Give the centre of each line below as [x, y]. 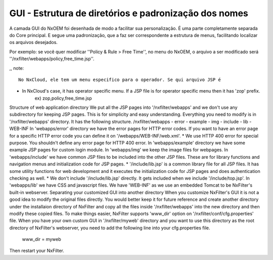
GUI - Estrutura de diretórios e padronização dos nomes [129, 13]
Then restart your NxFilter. [37, 251]
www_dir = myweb [41, 239]
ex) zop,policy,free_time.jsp [63, 98]
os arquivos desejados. [34, 42]
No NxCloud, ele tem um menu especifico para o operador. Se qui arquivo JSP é [120, 79]
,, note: [17, 68]
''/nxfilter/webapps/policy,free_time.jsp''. [52, 59]
